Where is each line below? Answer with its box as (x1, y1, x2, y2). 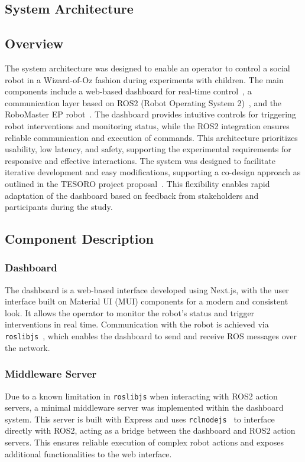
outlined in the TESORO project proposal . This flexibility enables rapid (5, 177, 270, 189)
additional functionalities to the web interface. (5, 447, 172, 460)
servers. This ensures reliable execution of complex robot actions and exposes (5, 436, 284, 448)
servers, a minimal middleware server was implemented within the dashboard (5, 401, 284, 414)
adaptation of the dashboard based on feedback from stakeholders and (5, 189, 259, 201)
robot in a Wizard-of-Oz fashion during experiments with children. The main (5, 73, 284, 86)
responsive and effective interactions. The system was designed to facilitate (5, 154, 275, 166)
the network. (5, 341, 50, 353)
